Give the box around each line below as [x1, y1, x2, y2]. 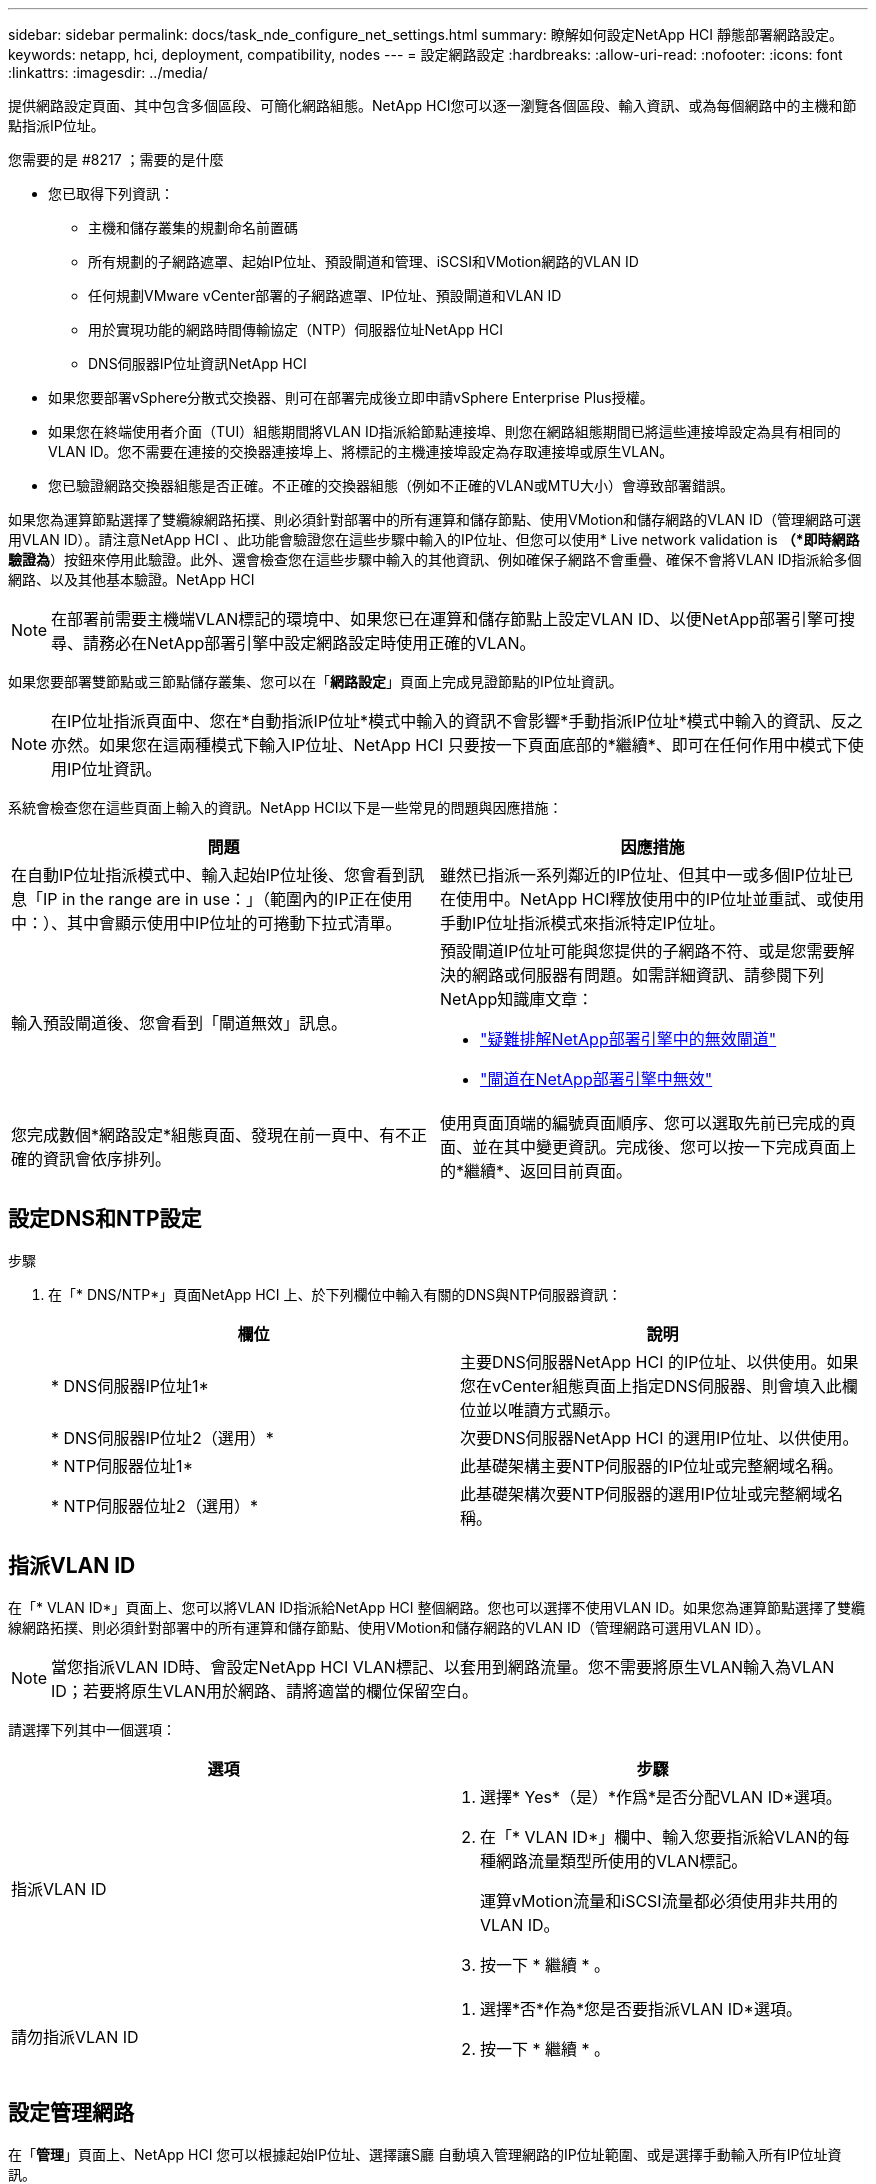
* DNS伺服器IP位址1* [51, 1375, 209, 1396]
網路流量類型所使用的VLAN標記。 [496, 1850, 748, 1871]
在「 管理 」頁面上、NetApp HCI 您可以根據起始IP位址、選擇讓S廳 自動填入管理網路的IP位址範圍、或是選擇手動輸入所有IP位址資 [8, 2145, 842, 2163]
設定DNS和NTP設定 [8, 1206, 202, 1232]
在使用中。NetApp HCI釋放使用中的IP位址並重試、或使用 [440, 889, 865, 909]
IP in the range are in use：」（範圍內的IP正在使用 [43, 889, 413, 909]
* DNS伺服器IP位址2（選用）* [51, 1427, 274, 1448]
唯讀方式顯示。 [508, 1399, 621, 1420]
